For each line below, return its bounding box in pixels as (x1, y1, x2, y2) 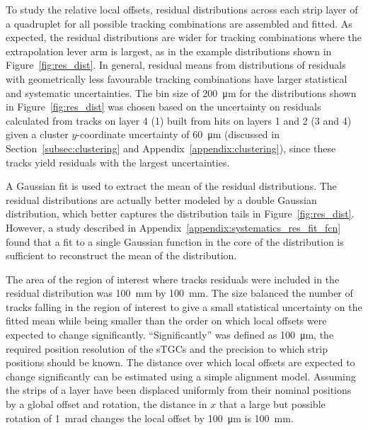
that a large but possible (219, 397, 326, 412)
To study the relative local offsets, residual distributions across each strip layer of (6, 2, 358, 16)
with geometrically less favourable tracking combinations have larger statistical (6, 71, 347, 86)
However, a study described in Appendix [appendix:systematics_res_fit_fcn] (6, 220, 341, 234)
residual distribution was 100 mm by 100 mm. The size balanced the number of (6, 285, 353, 300)
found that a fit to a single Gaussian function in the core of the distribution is (6, 234, 344, 249)
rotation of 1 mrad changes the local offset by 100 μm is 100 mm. (6, 410, 294, 425)
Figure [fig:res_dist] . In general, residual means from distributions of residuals (6, 57, 346, 72)
